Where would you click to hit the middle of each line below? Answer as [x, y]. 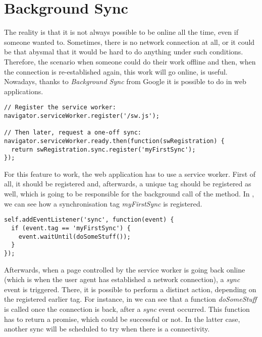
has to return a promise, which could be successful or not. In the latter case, [122, 319]
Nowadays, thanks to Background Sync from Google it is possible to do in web [125, 81]
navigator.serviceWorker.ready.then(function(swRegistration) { [114, 141]
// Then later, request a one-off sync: [73, 133]
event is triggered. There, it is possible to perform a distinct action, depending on [130, 289]
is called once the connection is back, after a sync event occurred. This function [127, 309]
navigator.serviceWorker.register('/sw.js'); [82, 116]
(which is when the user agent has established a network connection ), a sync [122, 279]
